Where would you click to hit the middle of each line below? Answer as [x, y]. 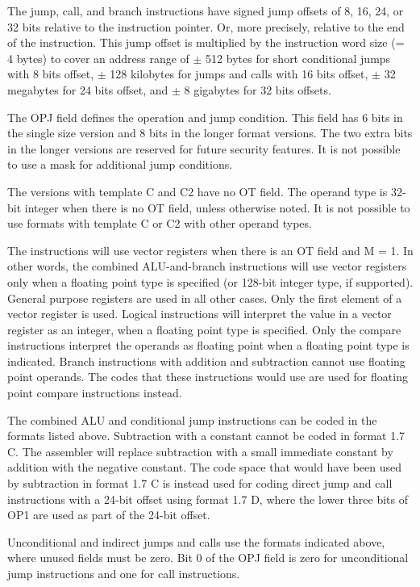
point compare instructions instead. [95, 393]
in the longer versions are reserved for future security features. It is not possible [204, 148]
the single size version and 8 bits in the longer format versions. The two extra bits [210, 133]
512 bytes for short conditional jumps [298, 58]
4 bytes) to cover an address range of [98, 58]
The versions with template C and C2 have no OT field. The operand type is [198, 191]
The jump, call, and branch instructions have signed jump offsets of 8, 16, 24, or [206, 10]
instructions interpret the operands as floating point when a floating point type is [208, 345]
